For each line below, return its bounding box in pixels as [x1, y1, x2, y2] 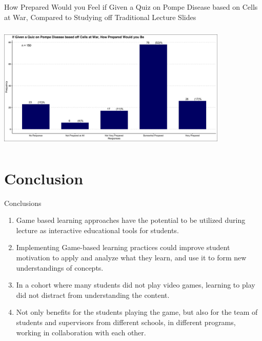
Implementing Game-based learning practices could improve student [16, 242, 230, 253]
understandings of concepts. [16, 262, 104, 273]
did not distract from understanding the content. [16, 289, 170, 300]
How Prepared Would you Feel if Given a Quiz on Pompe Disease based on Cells [4, 2, 258, 12]
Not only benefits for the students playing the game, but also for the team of [16, 307, 258, 317]
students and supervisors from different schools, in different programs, [16, 317, 236, 328]
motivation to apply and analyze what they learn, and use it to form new [16, 252, 247, 263]
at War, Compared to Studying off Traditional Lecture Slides [4, 11, 196, 22]
